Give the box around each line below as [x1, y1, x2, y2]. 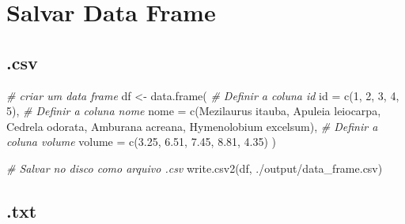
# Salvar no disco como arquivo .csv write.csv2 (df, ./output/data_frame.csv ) [6, 159, 383, 176]
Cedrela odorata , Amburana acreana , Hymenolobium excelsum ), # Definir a [6, 118, 378, 134]
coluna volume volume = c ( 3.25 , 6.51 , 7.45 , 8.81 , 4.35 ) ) [6, 133, 277, 150]
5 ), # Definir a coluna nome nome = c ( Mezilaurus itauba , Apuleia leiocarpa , [6, 103, 381, 119]
